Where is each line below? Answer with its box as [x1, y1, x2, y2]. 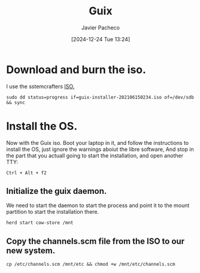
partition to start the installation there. [6, 208, 99, 216]
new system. [6, 245, 56, 256]
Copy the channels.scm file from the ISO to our [6, 236, 184, 246]
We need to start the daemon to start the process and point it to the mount [6, 202, 190, 209]
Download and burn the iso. [6, 63, 147, 76]
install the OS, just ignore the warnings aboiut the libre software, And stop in [6, 145, 194, 153]
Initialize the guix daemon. [6, 186, 107, 196]
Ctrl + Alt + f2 [6, 169, 47, 176]
